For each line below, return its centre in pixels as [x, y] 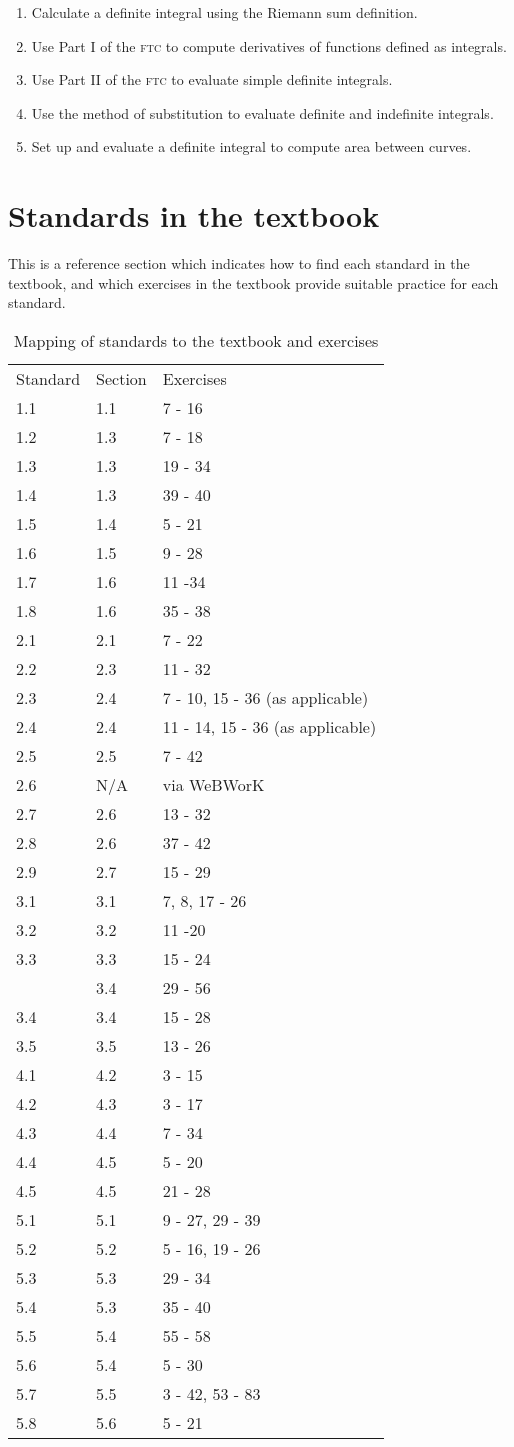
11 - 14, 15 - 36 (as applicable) [269, 726]
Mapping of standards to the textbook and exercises [196, 340]
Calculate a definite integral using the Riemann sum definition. [224, 12]
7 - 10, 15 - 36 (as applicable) [265, 697]
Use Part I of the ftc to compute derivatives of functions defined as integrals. [269, 45]
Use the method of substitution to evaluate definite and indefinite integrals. [262, 112]
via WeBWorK [213, 784]
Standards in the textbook [194, 215]
